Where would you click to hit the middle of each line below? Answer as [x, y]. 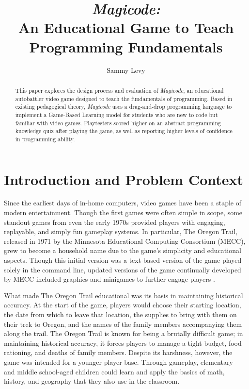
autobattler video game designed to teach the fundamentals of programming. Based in [124, 98]
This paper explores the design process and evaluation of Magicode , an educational [119, 90]
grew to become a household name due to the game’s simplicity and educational [123, 250]
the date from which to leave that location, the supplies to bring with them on [120, 314]
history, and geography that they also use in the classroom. [92, 381]
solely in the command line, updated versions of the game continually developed [123, 269]
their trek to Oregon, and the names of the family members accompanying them [123, 324]
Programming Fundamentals [126, 46]
